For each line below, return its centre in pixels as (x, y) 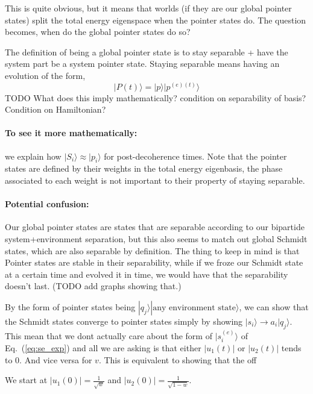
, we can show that (274, 306)
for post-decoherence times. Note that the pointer (195, 156)
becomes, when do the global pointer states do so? (98, 32)
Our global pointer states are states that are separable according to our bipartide (155, 227)
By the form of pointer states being (70, 306)
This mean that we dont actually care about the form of (109, 335)
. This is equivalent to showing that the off (178, 359)
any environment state (194, 308)
